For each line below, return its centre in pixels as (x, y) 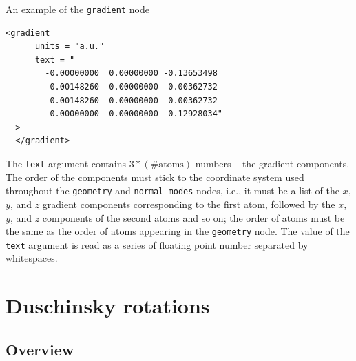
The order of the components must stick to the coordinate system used (155, 177)
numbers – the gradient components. (272, 163)
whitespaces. (32, 258)
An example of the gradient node (77, 9)
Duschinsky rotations (108, 306)
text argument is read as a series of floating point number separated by (157, 244)
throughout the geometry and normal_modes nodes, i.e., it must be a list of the (172, 190)
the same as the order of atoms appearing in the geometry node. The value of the (178, 231)
